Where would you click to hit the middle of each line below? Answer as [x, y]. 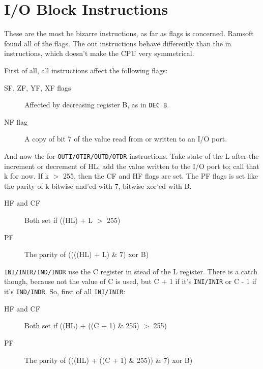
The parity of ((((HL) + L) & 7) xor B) [87, 254]
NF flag [16, 121]
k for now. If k [26, 176]
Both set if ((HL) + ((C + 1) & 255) [82, 325]
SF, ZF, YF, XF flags [38, 87]
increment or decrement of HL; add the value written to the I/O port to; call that [132, 166]
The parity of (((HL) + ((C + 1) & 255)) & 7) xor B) [109, 360]
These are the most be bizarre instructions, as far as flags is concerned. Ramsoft [129, 33]
